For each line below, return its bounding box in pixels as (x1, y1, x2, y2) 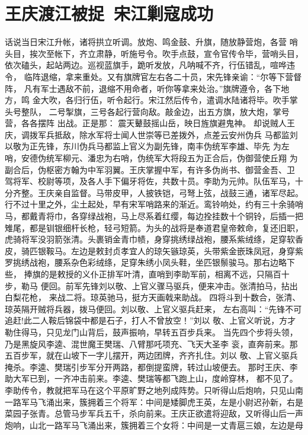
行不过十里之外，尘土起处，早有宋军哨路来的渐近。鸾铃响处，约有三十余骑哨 (5, 198, 303, 210)
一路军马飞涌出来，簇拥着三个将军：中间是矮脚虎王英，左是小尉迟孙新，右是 (5, 395, 303, 408)
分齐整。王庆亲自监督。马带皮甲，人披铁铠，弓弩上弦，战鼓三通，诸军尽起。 (5, 186, 303, 199)
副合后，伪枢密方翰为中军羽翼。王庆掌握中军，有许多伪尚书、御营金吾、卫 (5, 163, 295, 175)
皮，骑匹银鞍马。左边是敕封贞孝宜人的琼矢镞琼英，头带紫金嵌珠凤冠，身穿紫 (5, 244, 303, 257)
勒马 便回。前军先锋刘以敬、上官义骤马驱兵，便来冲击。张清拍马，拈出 (21, 279, 298, 292)
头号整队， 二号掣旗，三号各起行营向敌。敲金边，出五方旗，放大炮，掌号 (5, 105, 290, 117)
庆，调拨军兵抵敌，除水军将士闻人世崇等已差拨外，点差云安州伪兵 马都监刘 (5, 128, 298, 140)
